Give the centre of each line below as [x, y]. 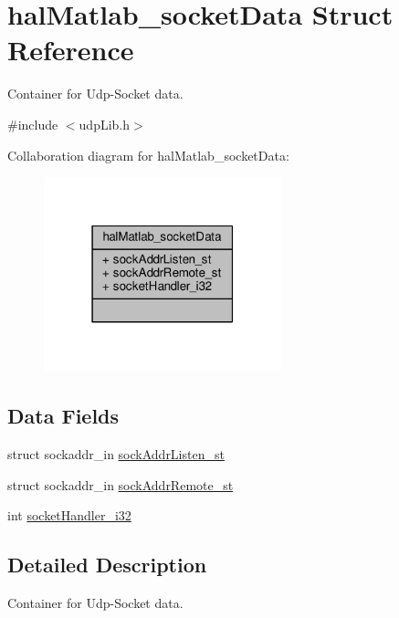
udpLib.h [105, 124]
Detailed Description [107, 565]
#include [33, 124]
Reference [71, 50]
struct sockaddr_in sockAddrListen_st [116, 454]
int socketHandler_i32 [69, 515]
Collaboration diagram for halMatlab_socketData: [148, 155]
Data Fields [63, 416]
